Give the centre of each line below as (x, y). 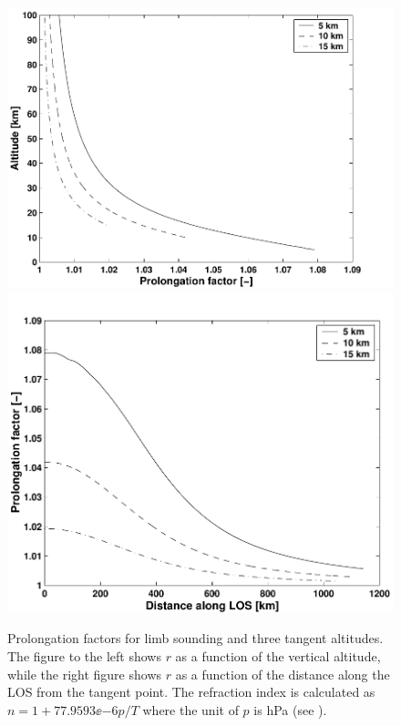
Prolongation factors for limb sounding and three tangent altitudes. (195, 638)
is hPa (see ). (290, 709)
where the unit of (190, 709)
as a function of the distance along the (283, 674)
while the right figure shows (85, 674)
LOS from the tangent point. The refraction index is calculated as (191, 692)
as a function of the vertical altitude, (278, 655)
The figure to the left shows (84, 655)
